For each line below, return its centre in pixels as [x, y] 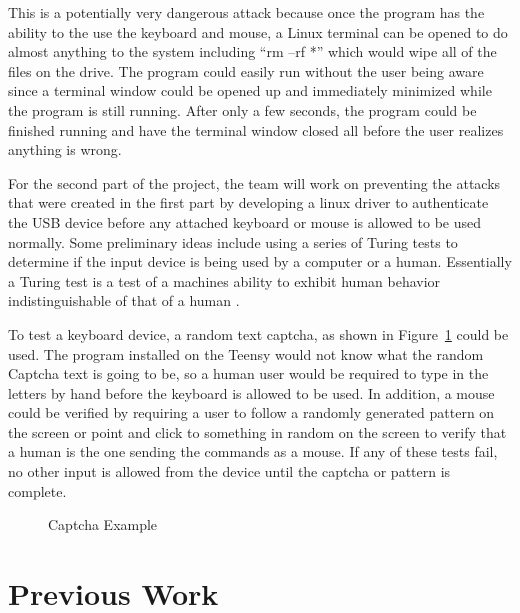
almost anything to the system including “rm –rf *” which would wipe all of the [252, 51]
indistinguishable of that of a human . [124, 300]
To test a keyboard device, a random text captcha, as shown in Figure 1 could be [258, 333]
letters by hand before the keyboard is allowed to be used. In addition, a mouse [251, 392]
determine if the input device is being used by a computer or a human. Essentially [260, 261]
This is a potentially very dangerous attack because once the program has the [246, 12]
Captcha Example [103, 524]
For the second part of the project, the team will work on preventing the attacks [254, 182]
